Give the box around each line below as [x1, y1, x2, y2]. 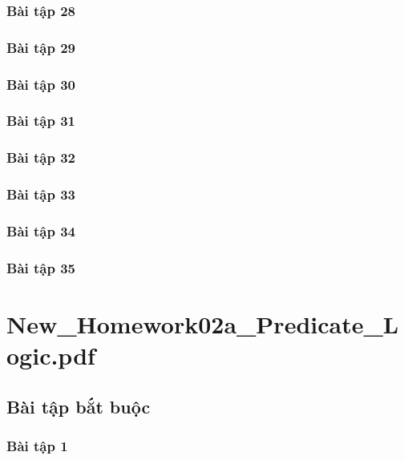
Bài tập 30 [6, 74, 76, 94]
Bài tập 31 [6, 111, 76, 131]
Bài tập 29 [6, 37, 76, 57]
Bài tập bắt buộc [6, 393, 151, 418]
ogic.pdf [6, 339, 95, 372]
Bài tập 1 [6, 436, 68, 456]
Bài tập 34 [6, 220, 76, 240]
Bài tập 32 [6, 147, 76, 167]
